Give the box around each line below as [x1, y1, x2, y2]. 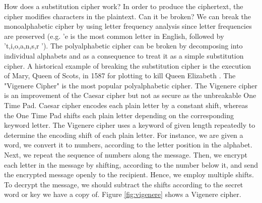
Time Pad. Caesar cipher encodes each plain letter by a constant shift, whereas [4, 99, 248, 110]
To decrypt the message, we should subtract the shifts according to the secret [4, 179, 243, 189]
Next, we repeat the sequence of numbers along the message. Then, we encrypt [4, 149, 247, 160]
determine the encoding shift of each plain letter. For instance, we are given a [4, 129, 243, 140]
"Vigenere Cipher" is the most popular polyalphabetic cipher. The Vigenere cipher [4, 80, 257, 90]
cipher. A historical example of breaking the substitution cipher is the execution [4, 60, 251, 71]
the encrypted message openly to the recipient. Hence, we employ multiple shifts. [4, 169, 254, 180]
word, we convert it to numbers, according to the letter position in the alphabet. [4, 139, 252, 150]
